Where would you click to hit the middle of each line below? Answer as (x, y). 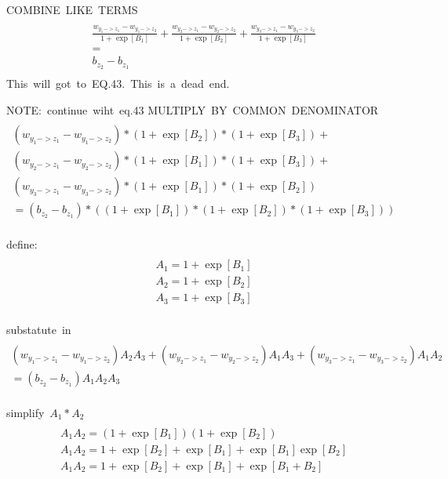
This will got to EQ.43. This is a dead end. (118, 83)
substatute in (39, 330)
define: (22, 244)
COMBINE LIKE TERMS (72, 9)
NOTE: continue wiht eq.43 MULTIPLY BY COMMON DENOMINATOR (193, 109)
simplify (25, 412)
